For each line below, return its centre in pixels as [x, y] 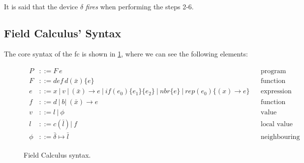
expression [276, 92]
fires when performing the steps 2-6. [139, 6]
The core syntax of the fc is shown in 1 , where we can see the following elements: [126, 53]
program [273, 71]
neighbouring [280, 137]
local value [276, 124]
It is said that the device [41, 6]
